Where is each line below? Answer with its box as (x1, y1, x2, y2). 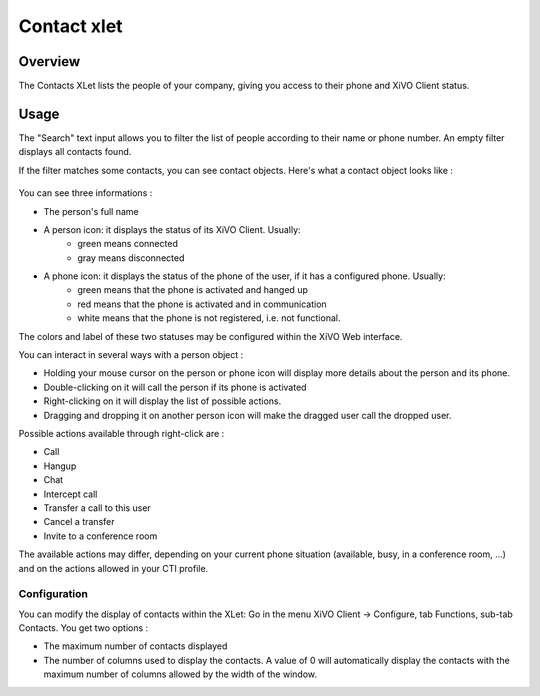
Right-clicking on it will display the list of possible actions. (43, 395, 282, 407)
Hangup (43, 460, 77, 472)
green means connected (77, 238, 179, 250)
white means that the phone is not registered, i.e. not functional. (77, 312, 341, 324)
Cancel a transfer (43, 516, 115, 528)
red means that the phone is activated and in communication (77, 298, 327, 310)
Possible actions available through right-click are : (18, 428, 225, 439)
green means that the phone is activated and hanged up (77, 284, 309, 296)
